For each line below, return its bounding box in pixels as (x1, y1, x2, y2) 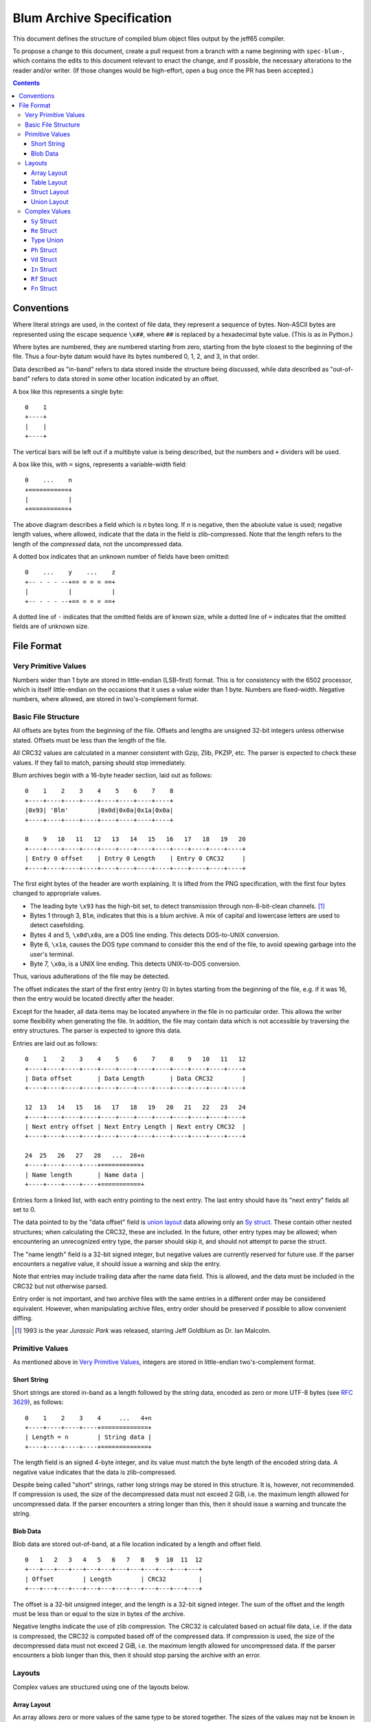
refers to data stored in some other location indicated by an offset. (31, 375, 219, 383)
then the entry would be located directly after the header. (12, 995, 175, 1003)
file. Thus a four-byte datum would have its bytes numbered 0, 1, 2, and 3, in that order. (12, 352, 259, 361)
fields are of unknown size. (12, 622, 89, 630)
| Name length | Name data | (25, 1171, 145, 1179)
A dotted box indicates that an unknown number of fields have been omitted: (12, 552, 230, 561)
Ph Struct (31, 245, 58, 254)
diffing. (12, 1314, 34, 1322)
